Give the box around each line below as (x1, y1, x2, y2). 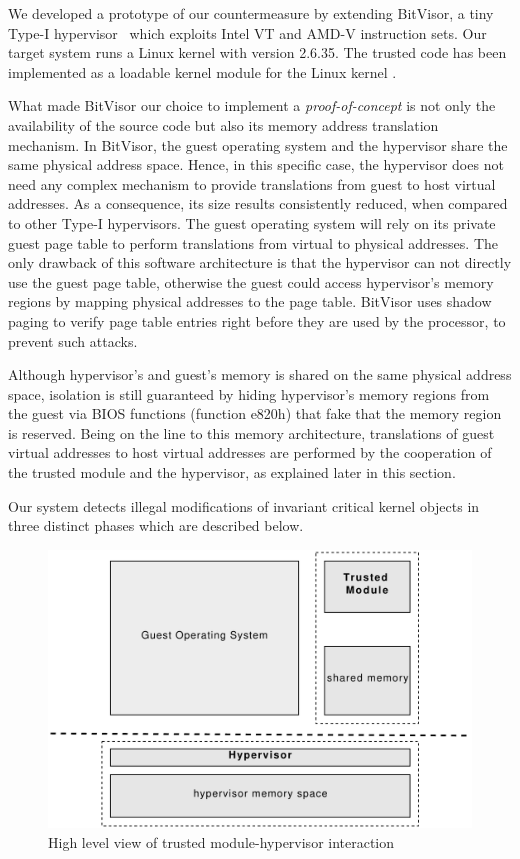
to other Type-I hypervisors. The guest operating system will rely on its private (8, 212, 496, 233)
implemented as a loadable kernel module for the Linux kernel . (8, 61, 397, 82)
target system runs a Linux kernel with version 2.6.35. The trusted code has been (8, 42, 507, 63)
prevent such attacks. (8, 330, 138, 351)
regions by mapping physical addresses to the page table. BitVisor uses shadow (8, 291, 492, 312)
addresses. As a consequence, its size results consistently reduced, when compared (8, 193, 508, 214)
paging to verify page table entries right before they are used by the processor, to (8, 310, 506, 331)
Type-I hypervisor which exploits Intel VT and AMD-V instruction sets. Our (8, 22, 487, 43)
